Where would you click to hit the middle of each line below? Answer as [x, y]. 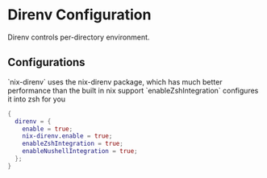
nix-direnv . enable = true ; [67, 136]
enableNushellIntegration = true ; [80, 151]
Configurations [46, 62]
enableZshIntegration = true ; [73, 144]
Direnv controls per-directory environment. [79, 37]
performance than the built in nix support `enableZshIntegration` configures [133, 90]
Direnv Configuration [79, 15]
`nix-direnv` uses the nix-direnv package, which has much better [115, 81]
